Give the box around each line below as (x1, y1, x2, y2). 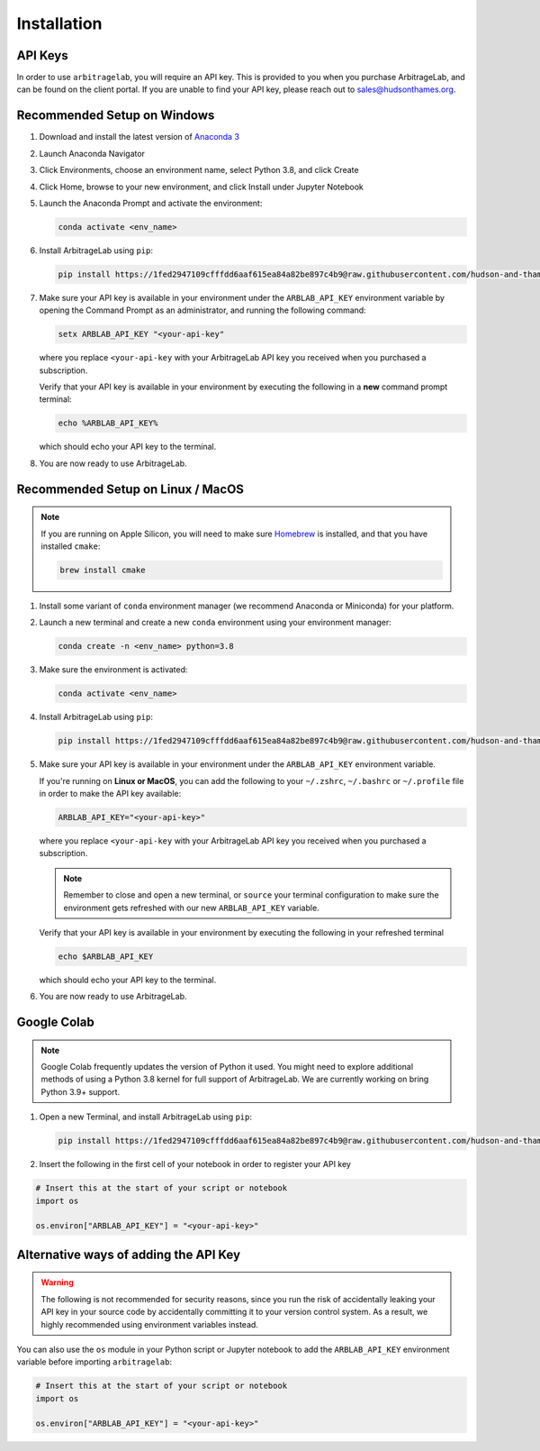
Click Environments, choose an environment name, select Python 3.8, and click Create (39, 165, 359, 176)
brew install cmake (59, 564, 146, 575)
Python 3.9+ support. (40, 1086, 121, 1097)
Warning (40, 1277, 74, 1288)
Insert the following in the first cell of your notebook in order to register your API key (39, 1159, 351, 1170)
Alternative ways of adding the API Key (16, 1246, 241, 1262)
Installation (16, 14, 103, 33)
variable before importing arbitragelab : (16, 1356, 173, 1367)
